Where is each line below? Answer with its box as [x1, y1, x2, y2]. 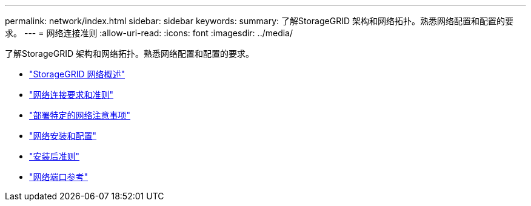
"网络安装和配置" [29, 130, 97, 141]
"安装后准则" [29, 151, 80, 161]
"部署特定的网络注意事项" [29, 110, 131, 120]
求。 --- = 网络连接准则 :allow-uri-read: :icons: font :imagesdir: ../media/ [5, 28, 293, 38]
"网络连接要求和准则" [29, 89, 114, 100]
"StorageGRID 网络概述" [29, 69, 125, 79]
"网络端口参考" [29, 172, 88, 182]
